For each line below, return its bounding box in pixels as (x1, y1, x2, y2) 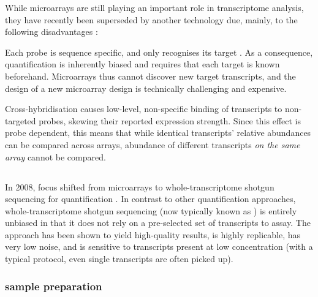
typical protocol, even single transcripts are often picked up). (5, 252, 233, 265)
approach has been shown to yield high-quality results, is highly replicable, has (5, 228, 301, 241)
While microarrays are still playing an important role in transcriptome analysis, (5, 1, 304, 13)
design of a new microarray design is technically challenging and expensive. (5, 81, 287, 94)
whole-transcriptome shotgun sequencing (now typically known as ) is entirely (5, 204, 297, 217)
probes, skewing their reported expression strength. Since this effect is (39, 114, 301, 127)
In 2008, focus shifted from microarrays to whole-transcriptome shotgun (5, 180, 274, 193)
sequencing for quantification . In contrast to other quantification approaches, (5, 192, 296, 205)
